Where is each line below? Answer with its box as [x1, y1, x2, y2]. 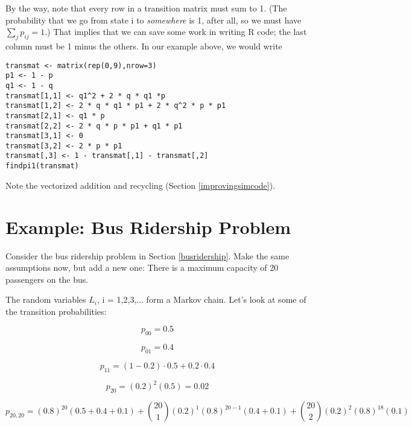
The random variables [5, 293, 86, 306]
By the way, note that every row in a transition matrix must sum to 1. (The [5, 2, 287, 14]
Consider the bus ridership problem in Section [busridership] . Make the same [5, 249, 290, 262]
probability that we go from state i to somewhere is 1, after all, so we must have [5, 13, 302, 26]
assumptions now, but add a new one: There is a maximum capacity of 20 [5, 261, 279, 274]
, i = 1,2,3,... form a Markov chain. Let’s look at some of [97, 293, 306, 306]
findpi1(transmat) [5, 162, 79, 171]
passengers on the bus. [5, 273, 89, 285]
